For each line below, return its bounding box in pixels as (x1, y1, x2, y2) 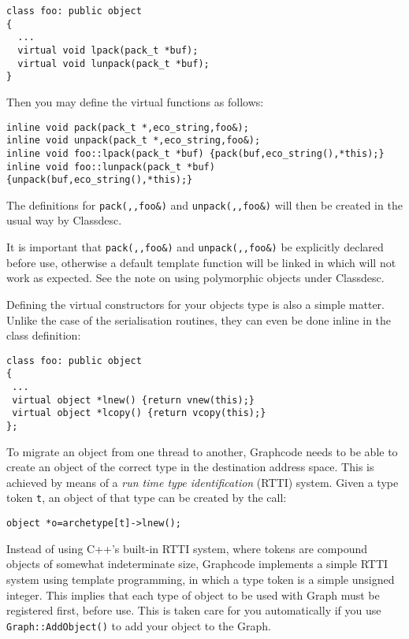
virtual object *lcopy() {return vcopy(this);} (12, 407, 266, 419)
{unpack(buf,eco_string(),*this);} (6, 174, 193, 186)
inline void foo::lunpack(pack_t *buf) (6, 161, 215, 173)
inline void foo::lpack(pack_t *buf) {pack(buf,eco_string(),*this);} (6, 147, 385, 159)
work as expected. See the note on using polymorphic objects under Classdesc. (6, 269, 385, 286)
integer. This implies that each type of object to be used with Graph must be (6, 586, 380, 603)
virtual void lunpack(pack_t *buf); (17, 58, 210, 69)
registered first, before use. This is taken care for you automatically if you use (6, 602, 381, 619)
